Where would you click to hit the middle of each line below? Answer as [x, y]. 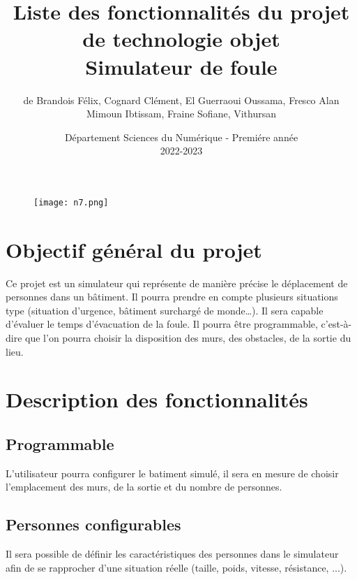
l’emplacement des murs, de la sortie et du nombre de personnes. [144, 487]
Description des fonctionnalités [157, 399]
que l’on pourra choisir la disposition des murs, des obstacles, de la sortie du [188, 338]
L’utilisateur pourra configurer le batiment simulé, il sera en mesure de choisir [172, 473]
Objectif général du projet [134, 249]
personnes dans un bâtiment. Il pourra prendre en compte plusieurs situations [172, 297]
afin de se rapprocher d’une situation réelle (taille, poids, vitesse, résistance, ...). [176, 567]
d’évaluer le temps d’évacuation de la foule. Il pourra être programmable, [162, 324]
